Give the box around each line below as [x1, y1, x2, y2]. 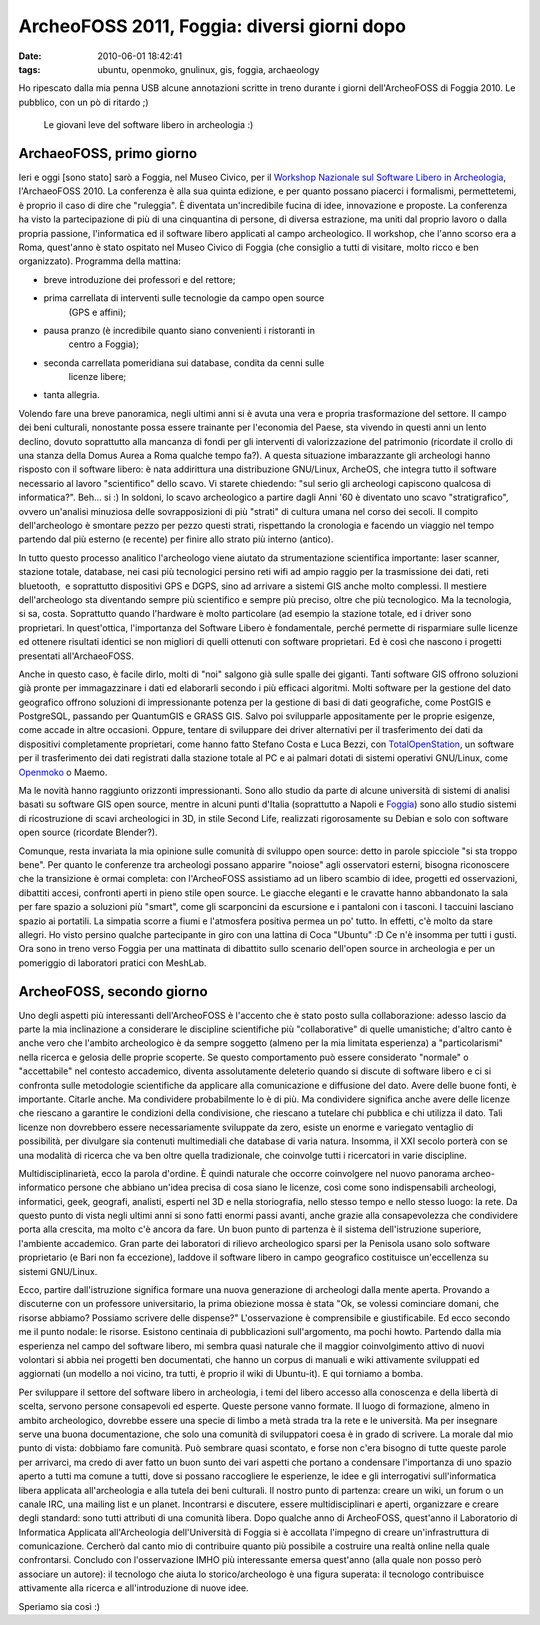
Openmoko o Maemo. [18, 766, 108, 778]
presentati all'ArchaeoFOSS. [18, 650, 135, 662]
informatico [18, 1181, 66, 1194]
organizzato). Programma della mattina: [18, 255, 182, 267]
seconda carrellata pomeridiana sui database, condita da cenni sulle [43, 356, 325, 369]
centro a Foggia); [68, 338, 140, 350]
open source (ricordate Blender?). [18, 826, 159, 839]
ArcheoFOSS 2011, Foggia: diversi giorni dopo [18, 15, 407, 37]
